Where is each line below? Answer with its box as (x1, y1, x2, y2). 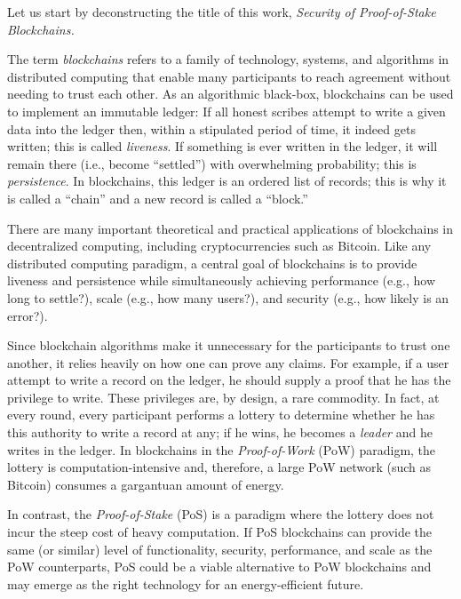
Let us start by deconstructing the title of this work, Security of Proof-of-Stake (7, 3, 436, 20)
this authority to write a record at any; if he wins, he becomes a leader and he (7, 423, 433, 442)
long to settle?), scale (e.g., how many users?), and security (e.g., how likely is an (7, 288, 449, 307)
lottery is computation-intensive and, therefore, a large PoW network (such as (7, 458, 432, 476)
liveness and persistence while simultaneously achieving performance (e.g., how (7, 271, 436, 290)
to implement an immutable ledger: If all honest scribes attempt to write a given (7, 101, 446, 120)
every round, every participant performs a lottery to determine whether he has (7, 405, 435, 424)
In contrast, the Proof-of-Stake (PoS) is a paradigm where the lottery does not (7, 505, 434, 523)
